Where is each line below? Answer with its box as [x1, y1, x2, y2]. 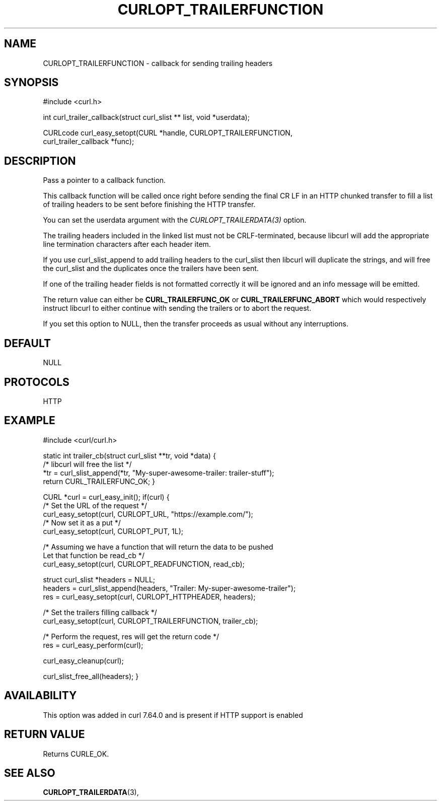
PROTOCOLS [4, 375, 69, 388]
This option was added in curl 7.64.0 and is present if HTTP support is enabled [43, 710, 303, 719]
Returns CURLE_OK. [43, 749, 109, 758]
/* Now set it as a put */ [43, 518, 121, 527]
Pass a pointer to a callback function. [43, 176, 166, 185]
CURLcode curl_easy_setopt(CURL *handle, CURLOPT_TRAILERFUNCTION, [43, 128, 292, 138]
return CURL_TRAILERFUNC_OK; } [43, 477, 156, 486]
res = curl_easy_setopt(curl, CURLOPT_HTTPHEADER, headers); [43, 592, 256, 601]
